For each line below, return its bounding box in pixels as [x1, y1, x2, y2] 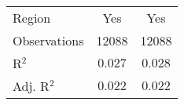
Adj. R [13, 77, 50, 95]
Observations [13, 31, 84, 49]
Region [13, 9, 51, 27]
